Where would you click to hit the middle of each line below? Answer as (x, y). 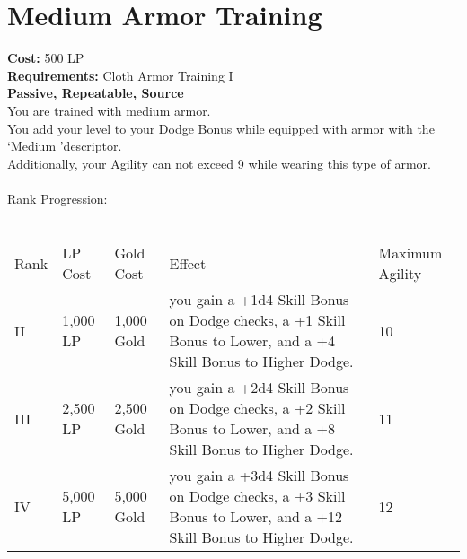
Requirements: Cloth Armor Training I (120, 75)
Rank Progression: (57, 198)
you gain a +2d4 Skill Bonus (259, 388)
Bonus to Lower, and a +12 (256, 517)
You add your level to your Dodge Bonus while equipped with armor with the (221, 128)
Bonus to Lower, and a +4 (252, 341)
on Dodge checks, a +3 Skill (257, 496)
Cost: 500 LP (46, 58)
